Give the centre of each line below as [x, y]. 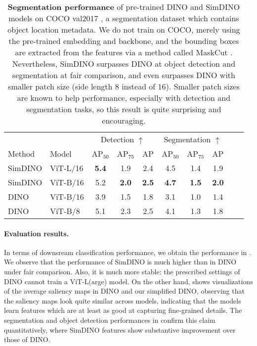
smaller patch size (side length [60, 86]
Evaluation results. [37, 233]
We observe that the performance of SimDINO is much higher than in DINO [120, 262]
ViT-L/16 [67, 168]
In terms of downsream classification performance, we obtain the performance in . [128, 252]
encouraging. [124, 120]
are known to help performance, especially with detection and [124, 98]
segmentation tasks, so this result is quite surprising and [124, 109]
